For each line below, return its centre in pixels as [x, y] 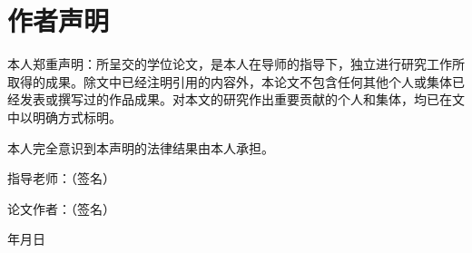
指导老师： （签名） [61, 178]
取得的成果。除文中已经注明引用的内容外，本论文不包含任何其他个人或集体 [230, 81]
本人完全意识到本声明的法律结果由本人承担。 [141, 147]
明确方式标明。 [77, 117]
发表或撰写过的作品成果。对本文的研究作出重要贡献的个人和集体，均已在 [236, 99]
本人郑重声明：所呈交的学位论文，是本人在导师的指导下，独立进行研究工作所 [236, 64]
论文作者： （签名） [61, 208]
